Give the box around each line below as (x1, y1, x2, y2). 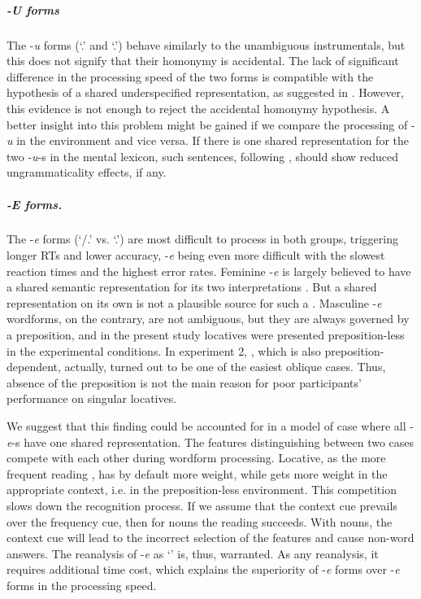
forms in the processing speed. (7, 576, 157, 593)
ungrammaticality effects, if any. (7, 164, 167, 181)
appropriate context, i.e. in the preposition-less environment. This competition (7, 481, 397, 498)
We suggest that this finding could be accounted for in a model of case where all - (7, 418, 414, 434)
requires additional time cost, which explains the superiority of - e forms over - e (7, 561, 400, 578)
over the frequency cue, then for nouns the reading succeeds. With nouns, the (7, 513, 393, 530)
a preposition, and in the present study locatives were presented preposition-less (7, 326, 405, 343)
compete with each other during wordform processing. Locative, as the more (7, 449, 386, 466)
